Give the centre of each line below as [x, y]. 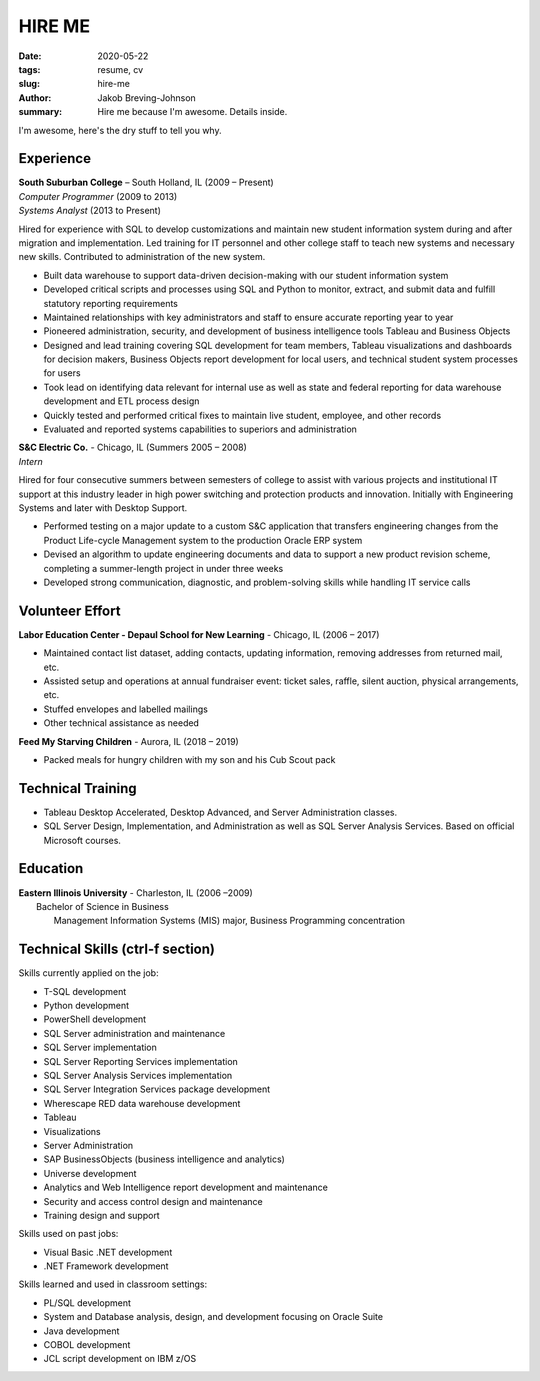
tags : [29, 69]
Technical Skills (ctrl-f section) [116, 949]
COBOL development [87, 1345]
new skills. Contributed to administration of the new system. [142, 257]
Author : [35, 97]
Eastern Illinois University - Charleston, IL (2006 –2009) [136, 892]
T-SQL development [85, 991]
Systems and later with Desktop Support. [103, 508]
